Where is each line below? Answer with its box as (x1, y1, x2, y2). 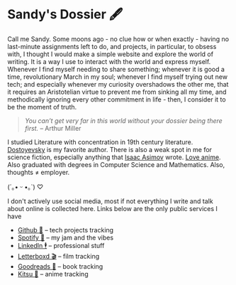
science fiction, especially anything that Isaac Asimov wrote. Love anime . (7, 153, 221, 161)
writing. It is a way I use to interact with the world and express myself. (7, 57, 211, 65)
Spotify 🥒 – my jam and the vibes (17, 233, 114, 242)
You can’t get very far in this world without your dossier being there (24, 116, 223, 125)
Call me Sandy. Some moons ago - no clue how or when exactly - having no (7, 34, 229, 43)
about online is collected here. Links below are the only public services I (7, 204, 218, 213)
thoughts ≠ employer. (7, 168, 70, 176)
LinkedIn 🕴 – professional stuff (17, 241, 105, 249)
